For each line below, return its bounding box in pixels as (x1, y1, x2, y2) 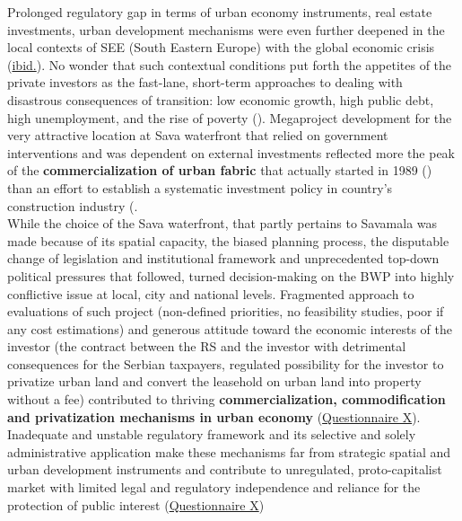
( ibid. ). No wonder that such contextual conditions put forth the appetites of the (7, 55, 452, 74)
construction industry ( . (7, 196, 138, 215)
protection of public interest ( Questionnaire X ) (7, 495, 265, 514)
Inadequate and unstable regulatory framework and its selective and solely (7, 425, 416, 444)
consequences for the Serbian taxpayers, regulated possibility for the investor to (7, 354, 444, 373)
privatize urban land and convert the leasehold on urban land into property (7, 372, 422, 391)
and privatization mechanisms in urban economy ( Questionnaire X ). (7, 407, 421, 426)
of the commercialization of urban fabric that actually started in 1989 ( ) (7, 161, 432, 180)
